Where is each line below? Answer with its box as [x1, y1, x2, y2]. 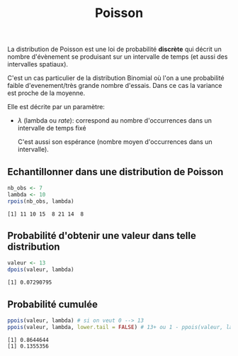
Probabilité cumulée [7, 298, 98, 310]
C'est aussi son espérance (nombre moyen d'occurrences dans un [17, 138, 212, 146]
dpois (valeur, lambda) [7, 266, 74, 274]
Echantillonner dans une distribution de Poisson [7, 165, 224, 178]
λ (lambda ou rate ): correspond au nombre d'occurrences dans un [17, 116, 212, 125]
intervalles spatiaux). [7, 60, 69, 69]
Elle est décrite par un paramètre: [7, 103, 105, 111]
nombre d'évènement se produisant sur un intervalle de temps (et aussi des [7, 52, 228, 61]
